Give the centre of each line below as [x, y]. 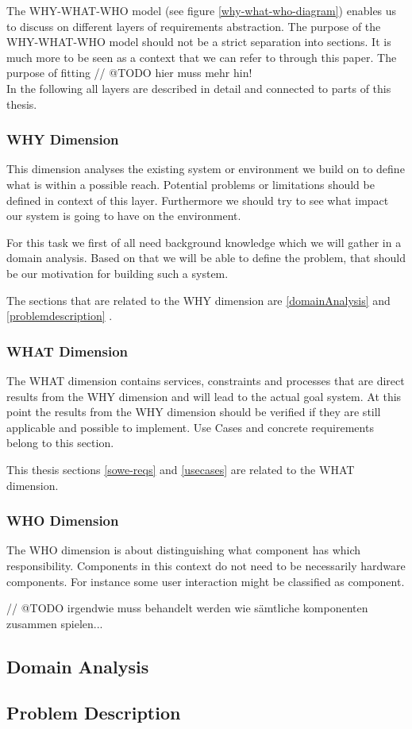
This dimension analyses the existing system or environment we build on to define [206, 169]
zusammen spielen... [55, 623]
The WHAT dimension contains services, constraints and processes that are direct [206, 380]
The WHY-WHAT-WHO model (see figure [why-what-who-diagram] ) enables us [202, 10]
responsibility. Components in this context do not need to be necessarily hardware [206, 565]
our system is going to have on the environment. [124, 216]
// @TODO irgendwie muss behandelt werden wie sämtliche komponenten [187, 608]
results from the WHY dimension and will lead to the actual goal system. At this [204, 396]
